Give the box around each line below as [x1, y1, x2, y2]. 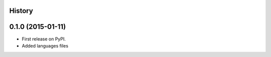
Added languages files [22, 42, 69, 48]
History [9, 6, 34, 15]
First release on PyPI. [22, 35, 66, 42]
